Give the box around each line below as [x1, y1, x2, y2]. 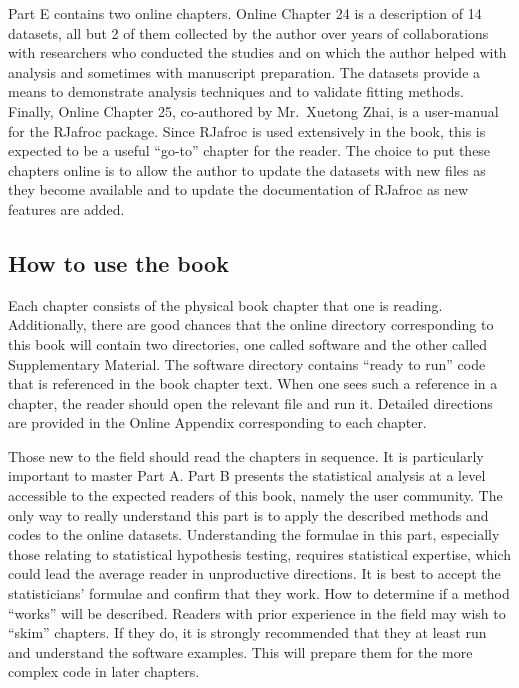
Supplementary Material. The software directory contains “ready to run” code [8, 353, 486, 374]
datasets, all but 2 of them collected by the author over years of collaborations [8, 22, 489, 43]
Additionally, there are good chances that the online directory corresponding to [8, 314, 494, 335]
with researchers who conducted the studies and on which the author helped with [8, 42, 507, 63]
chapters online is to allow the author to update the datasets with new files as [8, 159, 486, 180]
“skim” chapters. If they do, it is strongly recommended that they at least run [8, 622, 487, 643]
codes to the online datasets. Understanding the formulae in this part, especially [8, 524, 500, 545]
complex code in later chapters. [8, 661, 200, 682]
